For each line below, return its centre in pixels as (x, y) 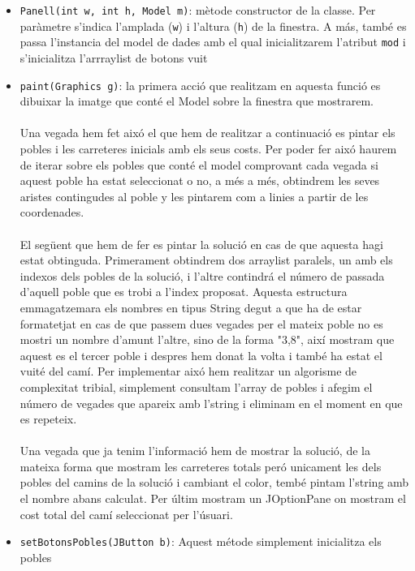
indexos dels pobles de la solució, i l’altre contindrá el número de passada (202, 275)
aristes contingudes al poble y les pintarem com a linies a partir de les (194, 196)
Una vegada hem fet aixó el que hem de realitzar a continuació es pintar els (207, 133)
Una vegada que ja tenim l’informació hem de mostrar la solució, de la (195, 451)
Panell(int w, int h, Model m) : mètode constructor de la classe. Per (198, 10)
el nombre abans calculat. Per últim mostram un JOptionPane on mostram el (213, 498)
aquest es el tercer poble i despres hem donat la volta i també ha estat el (201, 355)
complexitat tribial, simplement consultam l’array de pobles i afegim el (196, 386)
